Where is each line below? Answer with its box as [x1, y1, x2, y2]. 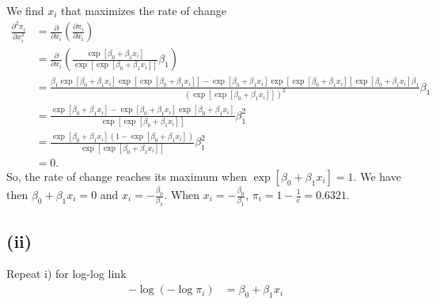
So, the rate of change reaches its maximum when [6, 167, 247, 184]
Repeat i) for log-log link [6, 265, 127, 282]
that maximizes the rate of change [60, 2, 226, 18]
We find [6, 2, 44, 18]
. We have [353, 167, 401, 184]
